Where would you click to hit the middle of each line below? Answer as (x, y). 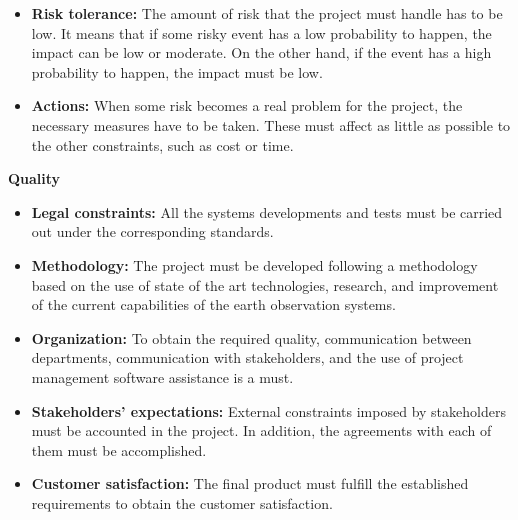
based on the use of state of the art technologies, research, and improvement (265, 284)
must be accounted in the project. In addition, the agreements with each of (261, 430)
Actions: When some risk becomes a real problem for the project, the (247, 105)
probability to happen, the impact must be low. (177, 71)
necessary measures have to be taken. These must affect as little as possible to (271, 124)
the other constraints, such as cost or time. (162, 144)
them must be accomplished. (119, 449)
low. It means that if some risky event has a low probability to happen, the (261, 32)
